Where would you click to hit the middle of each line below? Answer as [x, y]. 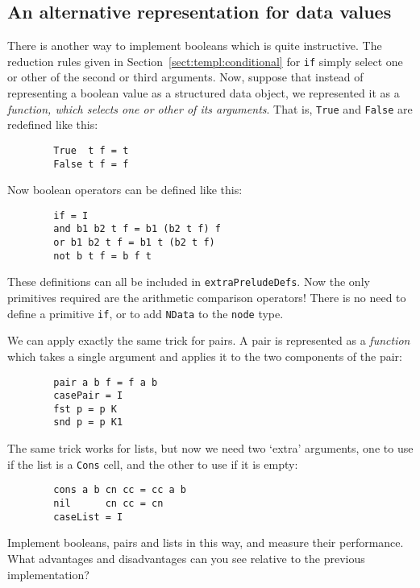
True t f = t [91, 150]
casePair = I [88, 396]
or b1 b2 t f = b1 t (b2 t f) [134, 243]
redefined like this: [53, 124]
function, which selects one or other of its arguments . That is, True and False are [210, 108]
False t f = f [91, 164]
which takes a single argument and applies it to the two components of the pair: [205, 356]
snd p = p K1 [88, 422]
